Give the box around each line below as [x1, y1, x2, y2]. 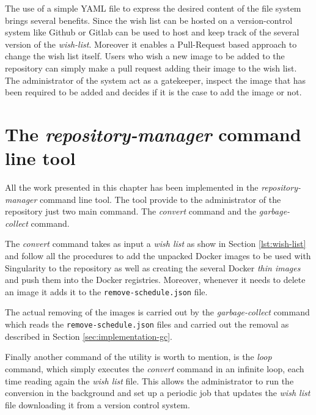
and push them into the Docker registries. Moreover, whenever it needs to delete [5, 273, 306, 286]
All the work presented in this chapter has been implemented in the [5, 181, 259, 194]
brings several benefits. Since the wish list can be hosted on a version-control [5, 13, 293, 26]
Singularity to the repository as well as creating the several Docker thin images [5, 261, 301, 274]
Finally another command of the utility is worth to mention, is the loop [5, 350, 272, 363]
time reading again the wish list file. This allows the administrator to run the [5, 374, 294, 387]
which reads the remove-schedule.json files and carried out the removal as [5, 318, 289, 331]
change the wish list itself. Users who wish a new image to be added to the [5, 50, 285, 62]
